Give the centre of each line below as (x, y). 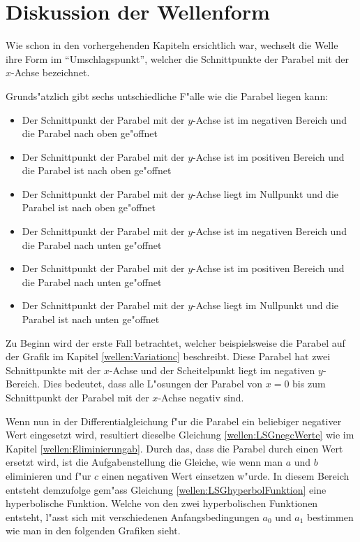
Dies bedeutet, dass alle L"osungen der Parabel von (153, 384)
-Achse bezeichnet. (51, 72)
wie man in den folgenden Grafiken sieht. (93, 530)
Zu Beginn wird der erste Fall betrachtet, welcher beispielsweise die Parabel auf (175, 342)
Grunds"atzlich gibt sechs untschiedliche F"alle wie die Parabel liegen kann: (167, 95)
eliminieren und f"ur (48, 475)
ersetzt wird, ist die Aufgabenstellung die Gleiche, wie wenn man (144, 462)
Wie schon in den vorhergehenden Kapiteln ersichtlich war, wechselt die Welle (172, 45)
